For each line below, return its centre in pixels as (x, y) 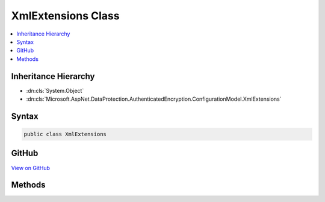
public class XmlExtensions (65, 134)
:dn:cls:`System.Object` (55, 90)
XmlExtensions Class (65, 16)
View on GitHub (31, 168)
